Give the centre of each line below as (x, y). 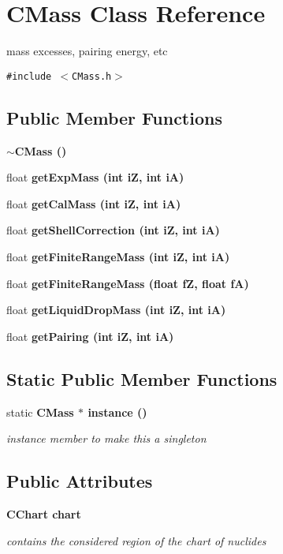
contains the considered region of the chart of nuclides (136, 540)
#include (29, 76)
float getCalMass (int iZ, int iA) (94, 203)
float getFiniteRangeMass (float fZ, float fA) (128, 283)
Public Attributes (80, 481)
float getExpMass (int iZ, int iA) (95, 177)
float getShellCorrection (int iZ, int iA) (113, 230)
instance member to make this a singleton (106, 438)
